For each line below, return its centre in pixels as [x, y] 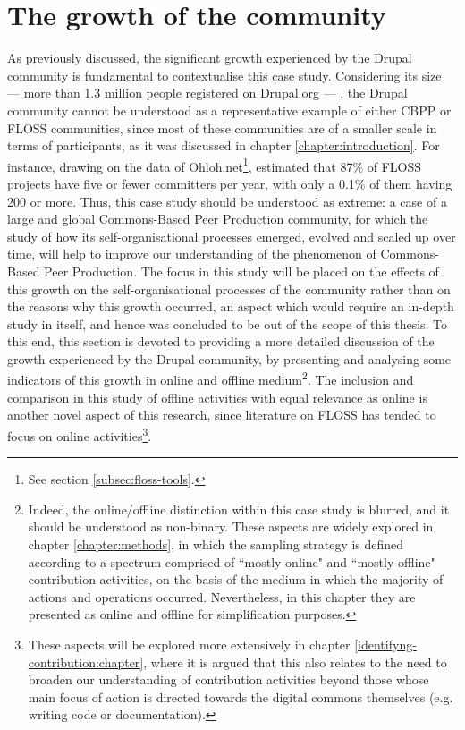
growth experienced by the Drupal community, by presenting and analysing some [229, 358]
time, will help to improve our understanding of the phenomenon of [192, 254]
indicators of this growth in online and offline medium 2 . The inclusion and [211, 378]
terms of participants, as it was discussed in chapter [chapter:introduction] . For [224, 145]
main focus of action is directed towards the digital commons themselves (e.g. [241, 696]
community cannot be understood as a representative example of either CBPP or [229, 110]
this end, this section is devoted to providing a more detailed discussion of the [221, 341]
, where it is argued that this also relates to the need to [295, 662]
